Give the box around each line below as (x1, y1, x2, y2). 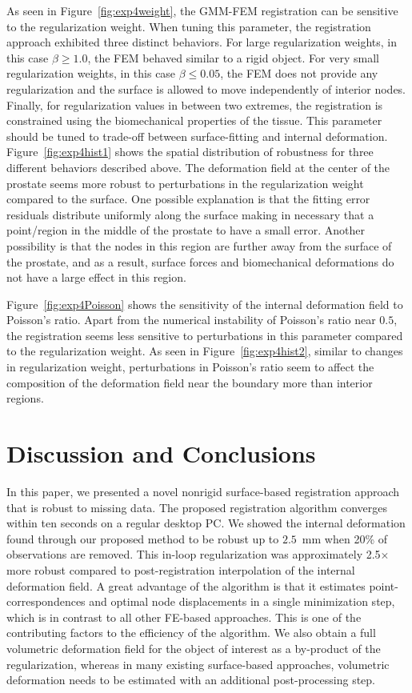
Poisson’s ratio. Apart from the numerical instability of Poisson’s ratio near (6, 311, 376, 328)
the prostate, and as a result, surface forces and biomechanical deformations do (6, 253, 394, 270)
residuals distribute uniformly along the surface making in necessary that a (6, 206, 374, 222)
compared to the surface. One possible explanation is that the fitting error (6, 190, 370, 207)
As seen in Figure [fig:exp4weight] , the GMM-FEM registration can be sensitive (6, 2, 398, 18)
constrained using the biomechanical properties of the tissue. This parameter (6, 112, 382, 129)
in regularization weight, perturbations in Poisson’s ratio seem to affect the (6, 359, 374, 375)
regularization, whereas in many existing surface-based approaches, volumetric (6, 655, 390, 672)
